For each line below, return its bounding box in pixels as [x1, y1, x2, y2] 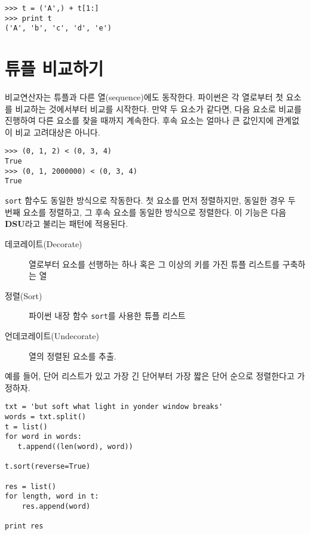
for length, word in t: [5, 492, 99, 501]
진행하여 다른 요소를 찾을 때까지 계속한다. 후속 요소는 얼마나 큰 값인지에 [5, 114, 274, 127]
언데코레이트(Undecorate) [5, 329, 99, 342]
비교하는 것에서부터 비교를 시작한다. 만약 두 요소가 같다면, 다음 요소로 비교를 [15, 102, 302, 115]
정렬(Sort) [5, 289, 42, 302]
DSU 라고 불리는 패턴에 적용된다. [5, 217, 128, 230]
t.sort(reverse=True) [5, 462, 91, 471]
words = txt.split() [5, 413, 87, 421]
